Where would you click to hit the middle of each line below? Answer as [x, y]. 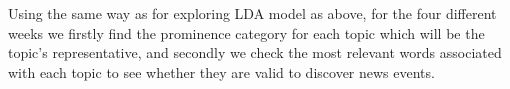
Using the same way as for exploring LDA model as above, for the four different [252, 13]
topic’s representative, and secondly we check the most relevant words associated [255, 52]
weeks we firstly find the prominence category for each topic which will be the [246, 32]
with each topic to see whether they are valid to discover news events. [221, 71]
